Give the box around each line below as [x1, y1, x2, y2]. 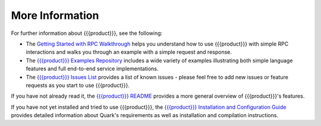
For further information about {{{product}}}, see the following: [11, 30, 163, 37]
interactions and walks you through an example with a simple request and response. [26, 49, 232, 56]
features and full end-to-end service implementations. [26, 65, 159, 72]
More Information [11, 9, 99, 22]
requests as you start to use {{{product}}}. [26, 82, 130, 89]
